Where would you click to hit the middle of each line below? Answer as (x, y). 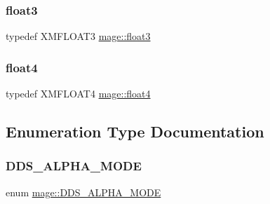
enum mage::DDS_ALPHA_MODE (83, 192)
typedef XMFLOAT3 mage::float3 (78, 36)
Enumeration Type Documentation (135, 131)
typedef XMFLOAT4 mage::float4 (78, 94)
